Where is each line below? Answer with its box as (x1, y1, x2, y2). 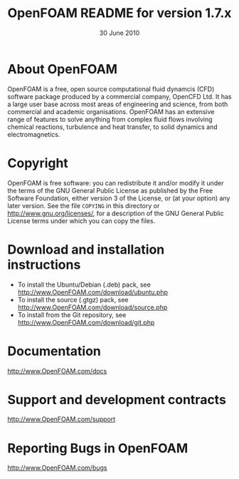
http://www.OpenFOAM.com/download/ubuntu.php (17, 287, 169, 297)
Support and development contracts (7, 391, 226, 408)
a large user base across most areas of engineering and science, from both (7, 100, 228, 108)
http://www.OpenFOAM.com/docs (7, 366, 107, 375)
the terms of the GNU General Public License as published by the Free (7, 186, 213, 195)
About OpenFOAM (7, 61, 118, 77)
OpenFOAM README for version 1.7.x (7, 5, 232, 21)
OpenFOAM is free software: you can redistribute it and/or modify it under (7, 178, 224, 187)
